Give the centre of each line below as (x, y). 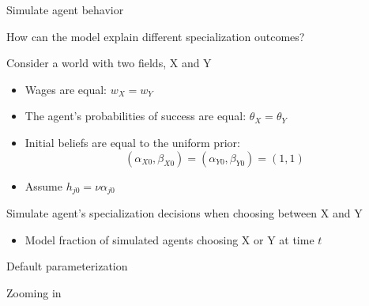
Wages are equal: (66, 89)
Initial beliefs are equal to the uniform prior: (132, 142)
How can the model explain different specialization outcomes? (156, 36)
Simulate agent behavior (65, 9)
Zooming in (34, 292)
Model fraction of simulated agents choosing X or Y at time (169, 239)
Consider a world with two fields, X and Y (109, 63)
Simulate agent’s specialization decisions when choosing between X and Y (184, 213)
